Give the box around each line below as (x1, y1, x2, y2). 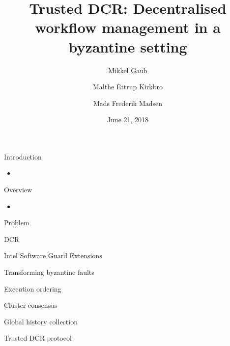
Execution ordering (4, 283, 61, 293)
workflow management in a (35, 17, 221, 37)
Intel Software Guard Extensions (4, 250, 102, 261)
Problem (4, 217, 29, 228)
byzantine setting (68, 36, 187, 56)
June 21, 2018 (107, 114, 149, 125)
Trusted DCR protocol (4, 333, 72, 343)
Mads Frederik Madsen (93, 98, 163, 108)
